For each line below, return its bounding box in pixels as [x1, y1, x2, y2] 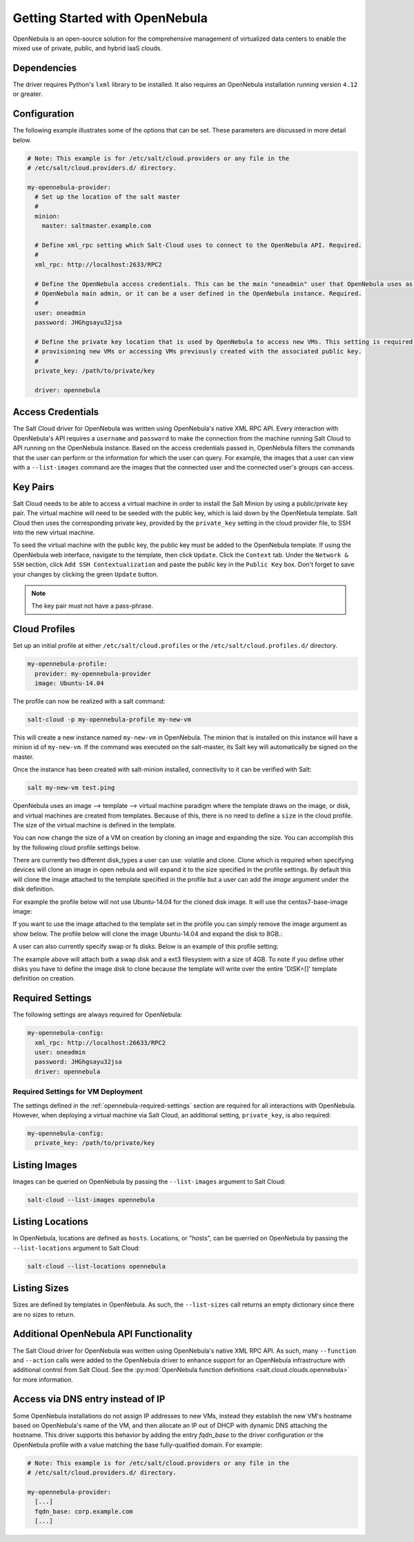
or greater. [12, 90, 43, 98]
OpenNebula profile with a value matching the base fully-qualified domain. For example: [12, 1440, 263, 1449]
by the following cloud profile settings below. [12, 843, 141, 851]
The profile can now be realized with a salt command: [12, 697, 166, 706]
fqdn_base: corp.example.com [34, 1507, 134, 1515]
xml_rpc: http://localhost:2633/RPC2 [34, 260, 162, 269]
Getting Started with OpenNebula [12, 10, 208, 26]
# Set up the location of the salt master [34, 193, 181, 201]
